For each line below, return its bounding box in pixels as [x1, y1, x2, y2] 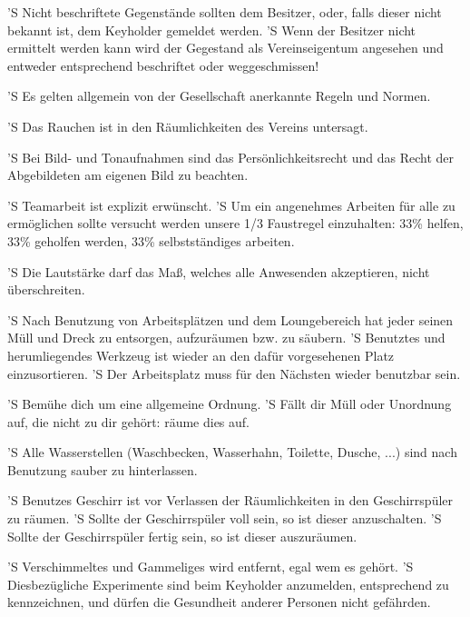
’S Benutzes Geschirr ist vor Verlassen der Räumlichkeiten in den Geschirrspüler [7, 491, 454, 510]
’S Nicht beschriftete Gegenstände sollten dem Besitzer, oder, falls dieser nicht [7, 3, 442, 21]
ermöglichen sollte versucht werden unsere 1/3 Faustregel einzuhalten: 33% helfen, [7, 214, 464, 233]
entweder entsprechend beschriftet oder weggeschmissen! [7, 55, 319, 75]
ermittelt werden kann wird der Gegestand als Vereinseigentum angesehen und [7, 38, 444, 57]
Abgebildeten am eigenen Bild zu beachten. [7, 165, 249, 184]
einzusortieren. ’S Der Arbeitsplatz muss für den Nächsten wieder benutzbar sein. [7, 363, 461, 383]
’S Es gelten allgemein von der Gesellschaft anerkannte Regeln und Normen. [7, 86, 431, 105]
